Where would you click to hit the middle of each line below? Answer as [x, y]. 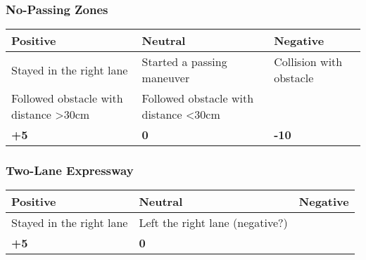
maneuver [166, 78]
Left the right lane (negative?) [213, 223]
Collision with [308, 62]
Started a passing [184, 62]
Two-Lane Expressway [70, 170]
